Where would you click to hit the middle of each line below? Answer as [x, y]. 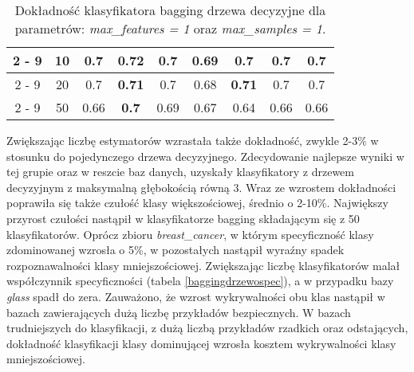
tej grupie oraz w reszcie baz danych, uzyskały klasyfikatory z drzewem [180, 172]
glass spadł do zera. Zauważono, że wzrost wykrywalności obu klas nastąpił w [196, 296]
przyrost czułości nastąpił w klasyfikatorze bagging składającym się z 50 [183, 218]
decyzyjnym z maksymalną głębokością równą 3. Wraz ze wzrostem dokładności [201, 187]
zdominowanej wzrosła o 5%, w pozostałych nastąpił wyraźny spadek [175, 250]
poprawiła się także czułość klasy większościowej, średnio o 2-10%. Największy [197, 203]
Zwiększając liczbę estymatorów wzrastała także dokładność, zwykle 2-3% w [193, 140]
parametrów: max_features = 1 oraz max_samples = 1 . [170, 28]
